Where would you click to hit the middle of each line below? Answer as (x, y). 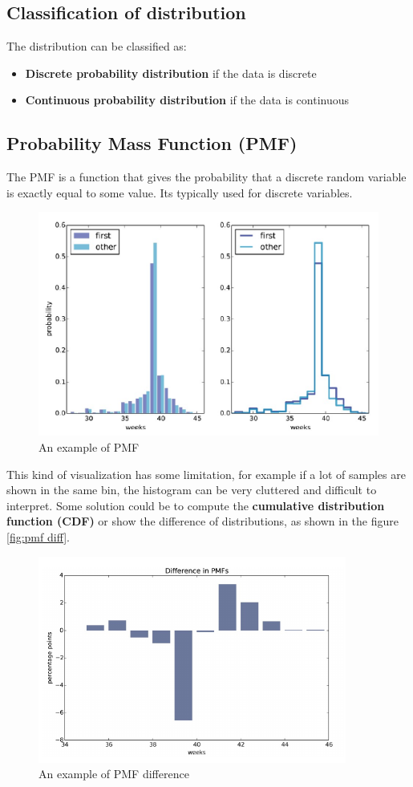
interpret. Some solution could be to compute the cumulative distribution (196, 505)
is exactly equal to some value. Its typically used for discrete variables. (180, 192)
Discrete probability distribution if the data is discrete (171, 73)
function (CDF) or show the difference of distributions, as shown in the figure (203, 521)
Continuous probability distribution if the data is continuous (187, 100)
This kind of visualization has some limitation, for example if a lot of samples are (206, 474)
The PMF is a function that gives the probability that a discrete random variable (206, 177)
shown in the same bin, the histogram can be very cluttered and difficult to (192, 490)
